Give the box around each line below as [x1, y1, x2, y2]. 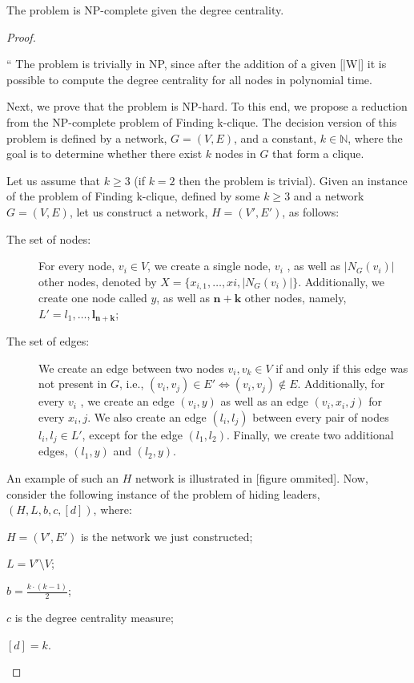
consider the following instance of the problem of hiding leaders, [6, 485, 320, 502]
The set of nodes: [6, 230, 91, 247]
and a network [293, 188, 364, 204]
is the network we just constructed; [80, 527, 253, 544]
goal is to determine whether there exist [6, 145, 203, 162]
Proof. [6, 28, 36, 45]
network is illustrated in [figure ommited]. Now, [135, 470, 368, 487]
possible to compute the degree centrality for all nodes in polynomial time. [6, 71, 372, 87]
